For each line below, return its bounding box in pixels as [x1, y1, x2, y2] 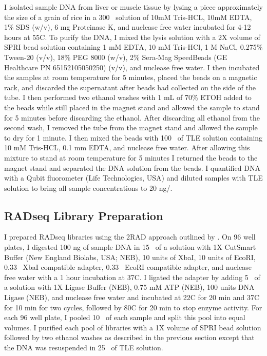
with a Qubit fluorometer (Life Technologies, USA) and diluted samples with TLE [4, 172, 263, 183]
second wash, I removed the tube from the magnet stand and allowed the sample [4, 122, 258, 133]
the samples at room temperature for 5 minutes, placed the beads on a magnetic [4, 72, 257, 83]
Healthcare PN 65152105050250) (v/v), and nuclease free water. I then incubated [4, 62, 260, 72]
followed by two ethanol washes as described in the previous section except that [4, 332, 255, 343]
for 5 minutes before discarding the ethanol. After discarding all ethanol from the [4, 112, 260, 123]
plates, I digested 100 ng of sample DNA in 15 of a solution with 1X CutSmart [4, 242, 256, 252]
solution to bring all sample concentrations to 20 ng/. [4, 182, 173, 193]
